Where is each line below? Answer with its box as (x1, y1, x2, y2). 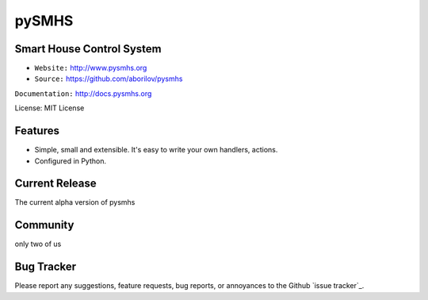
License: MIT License (14, 103, 85, 113)
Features (14, 124, 59, 138)
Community (14, 218, 75, 232)
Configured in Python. (34, 156, 107, 166)
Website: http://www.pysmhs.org (34, 63, 147, 73)
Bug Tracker (14, 260, 77, 274)
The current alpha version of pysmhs (14, 198, 136, 207)
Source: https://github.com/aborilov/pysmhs (34, 74, 183, 83)
